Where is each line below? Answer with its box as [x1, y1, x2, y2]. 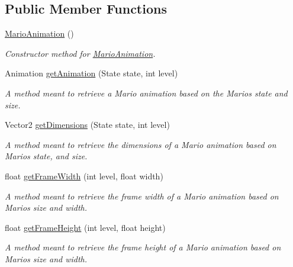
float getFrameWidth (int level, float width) [5, 169, 163, 182]
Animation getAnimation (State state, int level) [5, 67, 178, 79]
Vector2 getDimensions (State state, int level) [5, 118, 170, 131]
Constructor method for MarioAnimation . [5, 47, 156, 59]
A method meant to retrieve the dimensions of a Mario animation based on [5, 138, 276, 150]
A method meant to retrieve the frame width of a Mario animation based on [5, 189, 279, 202]
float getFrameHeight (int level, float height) [5, 221, 166, 233]
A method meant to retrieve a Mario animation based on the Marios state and [5, 86, 288, 99]
